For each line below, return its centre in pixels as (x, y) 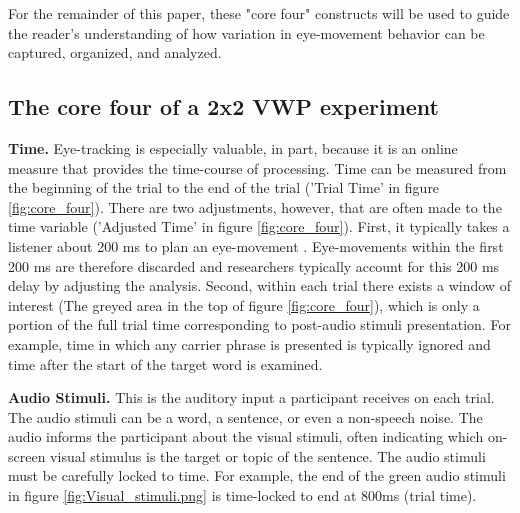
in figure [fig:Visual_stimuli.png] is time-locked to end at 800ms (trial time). (242, 495)
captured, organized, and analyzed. (115, 52)
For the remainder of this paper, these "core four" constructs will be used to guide (259, 13)
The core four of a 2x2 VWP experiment (223, 106)
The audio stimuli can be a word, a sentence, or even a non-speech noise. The (245, 416)
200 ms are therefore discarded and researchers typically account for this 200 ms (254, 265)
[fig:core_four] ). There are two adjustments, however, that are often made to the (255, 206)
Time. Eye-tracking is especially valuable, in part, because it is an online (233, 147)
